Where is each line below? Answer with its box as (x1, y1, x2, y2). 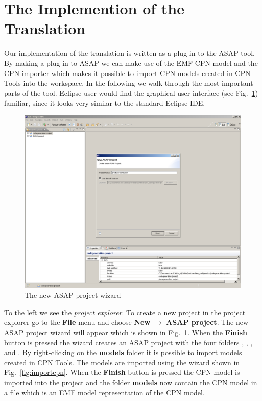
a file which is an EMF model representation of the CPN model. (4, 387, 205, 397)
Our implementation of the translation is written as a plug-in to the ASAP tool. (4, 47, 255, 58)
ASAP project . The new (166, 317, 249, 328)
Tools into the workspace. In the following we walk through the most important (4, 78, 253, 88)
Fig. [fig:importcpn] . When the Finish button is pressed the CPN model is (4, 367, 240, 378)
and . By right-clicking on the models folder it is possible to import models (4, 347, 242, 358)
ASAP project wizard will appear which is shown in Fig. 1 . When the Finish (4, 327, 248, 337)
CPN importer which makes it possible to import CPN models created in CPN (4, 67, 251, 78)
